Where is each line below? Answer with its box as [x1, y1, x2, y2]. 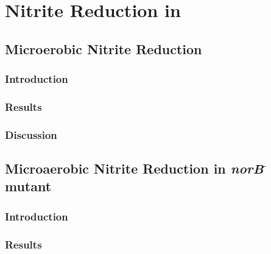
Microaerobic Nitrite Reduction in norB [5, 159, 264, 178]
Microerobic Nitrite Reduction [5, 39, 202, 58]
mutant [5, 177, 52, 196]
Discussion [5, 127, 57, 142]
